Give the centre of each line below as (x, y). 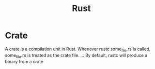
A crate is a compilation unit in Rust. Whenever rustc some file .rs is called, (78, 49)
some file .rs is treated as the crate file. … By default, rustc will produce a (76, 56)
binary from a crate (24, 61)
